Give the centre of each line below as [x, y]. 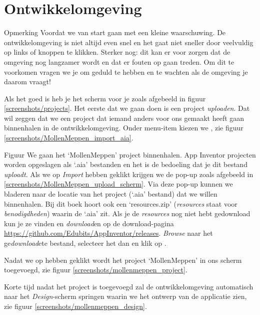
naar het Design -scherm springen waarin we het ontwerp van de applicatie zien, [125, 296]
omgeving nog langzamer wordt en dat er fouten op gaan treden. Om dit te [119, 61]
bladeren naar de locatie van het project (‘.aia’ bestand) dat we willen [111, 194]
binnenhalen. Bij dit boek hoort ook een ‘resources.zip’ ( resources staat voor [121, 203]
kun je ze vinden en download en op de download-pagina [89, 223]
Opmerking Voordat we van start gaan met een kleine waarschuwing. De [115, 32]
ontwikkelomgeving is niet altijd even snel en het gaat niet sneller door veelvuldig [129, 42]
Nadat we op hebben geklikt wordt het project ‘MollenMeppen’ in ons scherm [123, 260]
